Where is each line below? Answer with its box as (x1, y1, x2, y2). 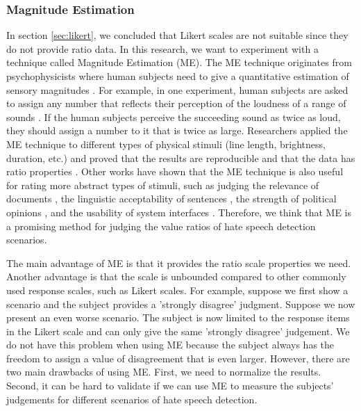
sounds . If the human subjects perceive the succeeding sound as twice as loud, (6, 109, 341, 124)
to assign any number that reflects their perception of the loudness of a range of (6, 96, 346, 111)
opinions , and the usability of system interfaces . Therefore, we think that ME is (6, 204, 352, 219)
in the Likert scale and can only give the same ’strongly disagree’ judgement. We (6, 323, 350, 338)
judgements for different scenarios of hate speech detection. (6, 392, 258, 406)
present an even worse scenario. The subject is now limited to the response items (6, 310, 350, 325)
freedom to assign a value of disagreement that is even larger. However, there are (6, 350, 350, 365)
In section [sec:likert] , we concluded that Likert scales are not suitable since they (6, 28, 349, 42)
